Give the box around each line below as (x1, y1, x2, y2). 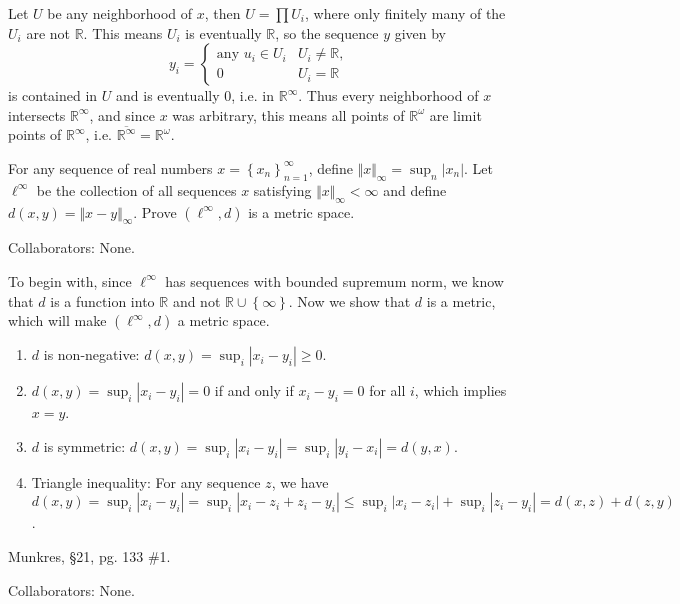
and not (172, 290, 221, 311)
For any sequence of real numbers (8, 157, 213, 178)
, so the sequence (275, 22, 379, 43)
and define (383, 179, 447, 200)
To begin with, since (8, 270, 132, 291)
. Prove (133, 201, 177, 222)
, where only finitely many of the (305, 3, 506, 23)
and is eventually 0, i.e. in (116, 85, 275, 106)
